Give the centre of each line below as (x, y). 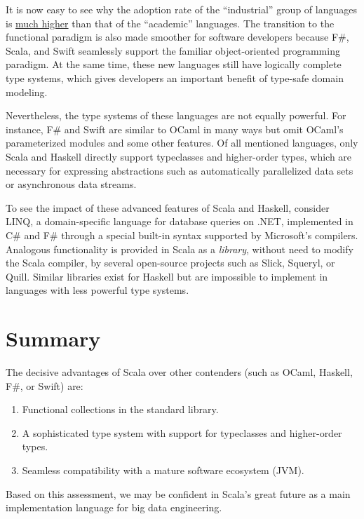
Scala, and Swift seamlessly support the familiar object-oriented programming (173, 50)
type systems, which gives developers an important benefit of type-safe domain (175, 77)
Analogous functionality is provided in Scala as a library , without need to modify (180, 249)
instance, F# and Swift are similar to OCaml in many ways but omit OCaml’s (175, 129)
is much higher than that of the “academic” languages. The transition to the (170, 23)
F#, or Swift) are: (45, 385)
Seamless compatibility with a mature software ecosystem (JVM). (163, 470)
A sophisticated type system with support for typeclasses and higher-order (182, 432)
